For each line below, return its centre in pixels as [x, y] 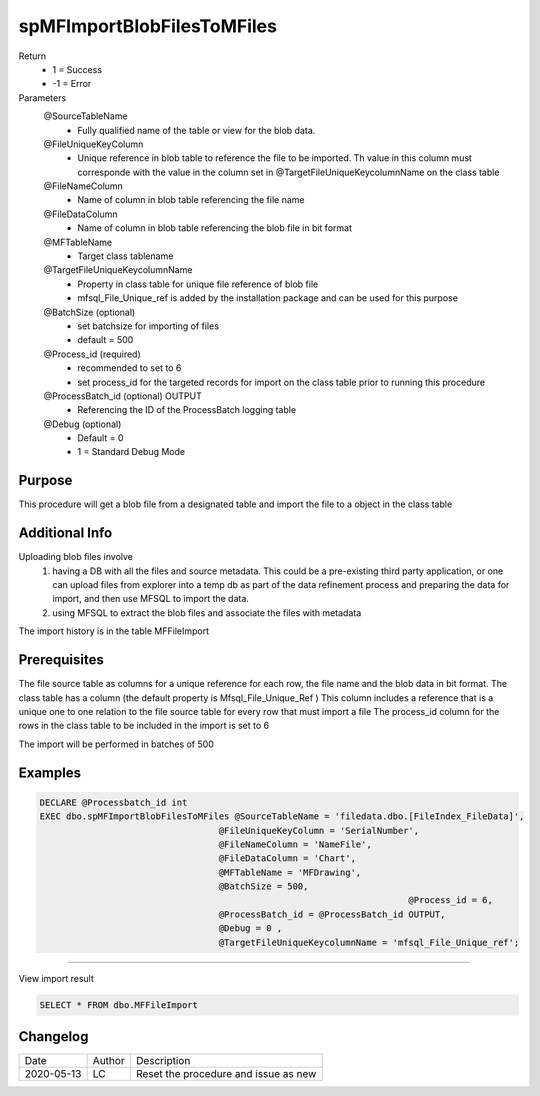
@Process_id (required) [92, 354]
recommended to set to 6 [129, 368]
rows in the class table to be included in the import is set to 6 [144, 726]
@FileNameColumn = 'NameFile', [295, 844]
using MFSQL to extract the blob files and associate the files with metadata [207, 612]
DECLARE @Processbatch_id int [113, 802]
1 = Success [77, 69]
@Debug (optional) [82, 424]
